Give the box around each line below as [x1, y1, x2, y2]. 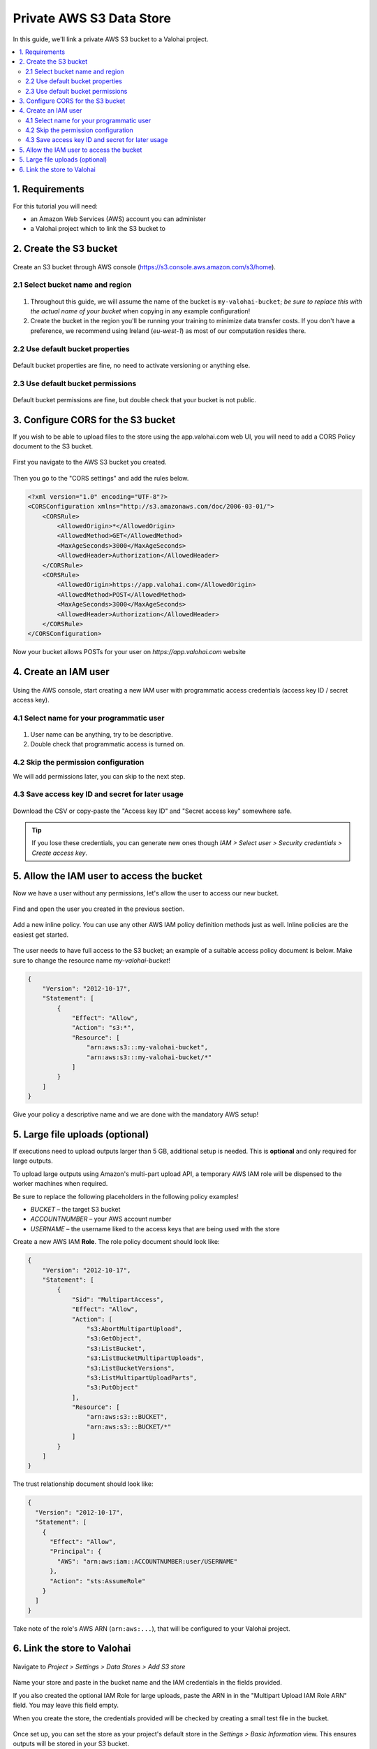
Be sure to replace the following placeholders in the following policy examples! [13, 1192, 239, 1201]
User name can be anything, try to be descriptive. [30, 730, 174, 739]
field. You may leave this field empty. [13, 1701, 119, 1710]
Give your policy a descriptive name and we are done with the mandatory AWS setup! [13, 1110, 259, 1119]
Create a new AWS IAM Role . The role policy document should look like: [13, 1238, 220, 1246]
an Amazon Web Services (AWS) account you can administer [30, 214, 206, 223]
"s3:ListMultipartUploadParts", [86, 1373, 198, 1382]
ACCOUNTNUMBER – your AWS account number [30, 1215, 172, 1224]
